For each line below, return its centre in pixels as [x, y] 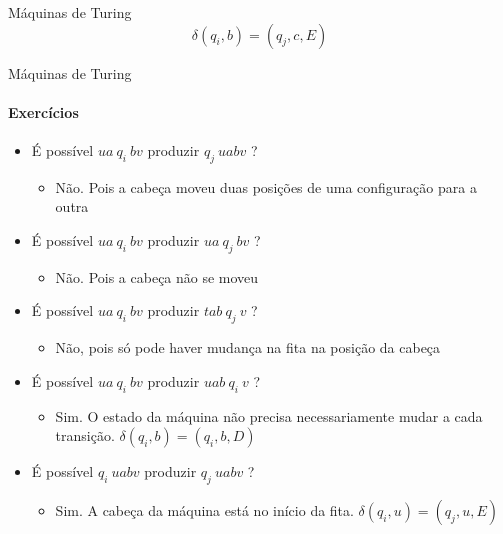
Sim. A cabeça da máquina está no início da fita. [204, 509]
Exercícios [43, 111]
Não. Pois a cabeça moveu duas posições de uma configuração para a [266, 186]
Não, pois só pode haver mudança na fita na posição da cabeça [248, 347]
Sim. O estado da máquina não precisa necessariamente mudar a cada [269, 415]
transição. [85, 435]
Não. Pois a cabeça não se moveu [157, 276]
